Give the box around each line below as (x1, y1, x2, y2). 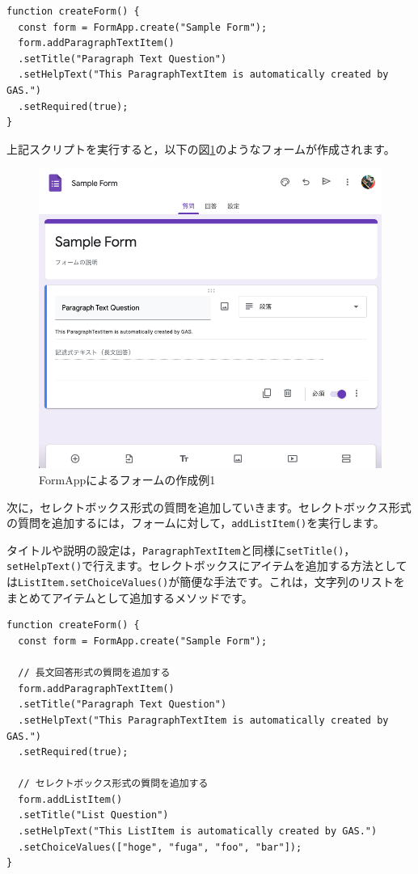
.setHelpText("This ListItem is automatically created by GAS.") (18, 825, 378, 838)
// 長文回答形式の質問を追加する (18, 667, 171, 679)
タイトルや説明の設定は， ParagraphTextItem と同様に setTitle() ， (6, 541, 356, 558)
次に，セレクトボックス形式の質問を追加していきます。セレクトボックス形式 (6, 498, 412, 515)
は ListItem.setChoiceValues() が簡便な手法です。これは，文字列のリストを (6, 573, 405, 590)
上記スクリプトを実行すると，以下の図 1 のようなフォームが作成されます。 (6, 140, 395, 157)
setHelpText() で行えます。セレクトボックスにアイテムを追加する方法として (6, 557, 407, 574)
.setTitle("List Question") (18, 809, 169, 821)
